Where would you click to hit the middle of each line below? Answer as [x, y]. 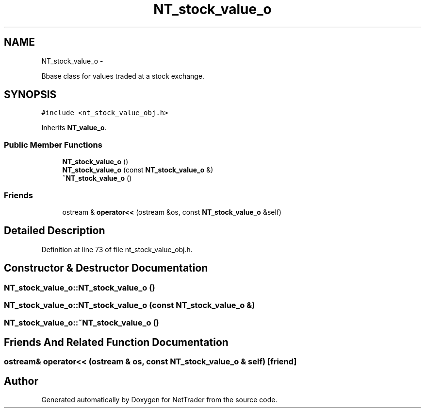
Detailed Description [55, 231]
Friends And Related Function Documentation [116, 342]
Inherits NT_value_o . [74, 128]
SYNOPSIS [30, 95]
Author [21, 381]
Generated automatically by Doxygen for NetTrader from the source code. [159, 400]
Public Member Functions [53, 145]
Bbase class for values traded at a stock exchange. [123, 76]
